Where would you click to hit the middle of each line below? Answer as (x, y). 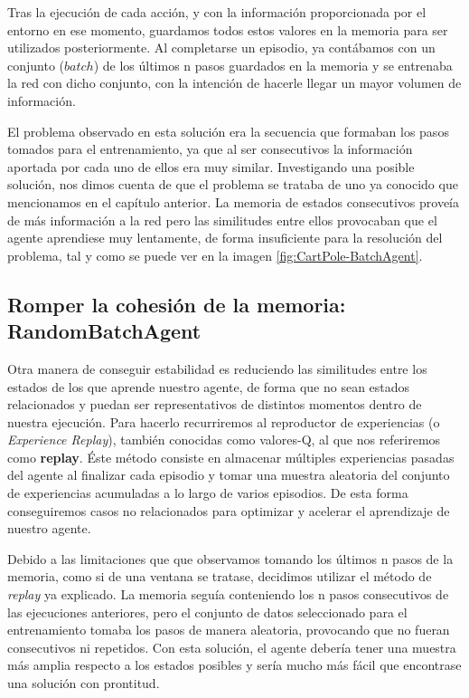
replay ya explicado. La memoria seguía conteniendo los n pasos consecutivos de (228, 594)
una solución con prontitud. (84, 683)
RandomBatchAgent (104, 331)
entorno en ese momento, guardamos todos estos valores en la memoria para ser (228, 29)
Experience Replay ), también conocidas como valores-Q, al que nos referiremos (224, 440)
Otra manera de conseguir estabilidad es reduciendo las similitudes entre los (217, 368)
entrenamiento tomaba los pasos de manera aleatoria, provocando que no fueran (229, 630)
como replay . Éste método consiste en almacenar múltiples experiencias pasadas (231, 457)
